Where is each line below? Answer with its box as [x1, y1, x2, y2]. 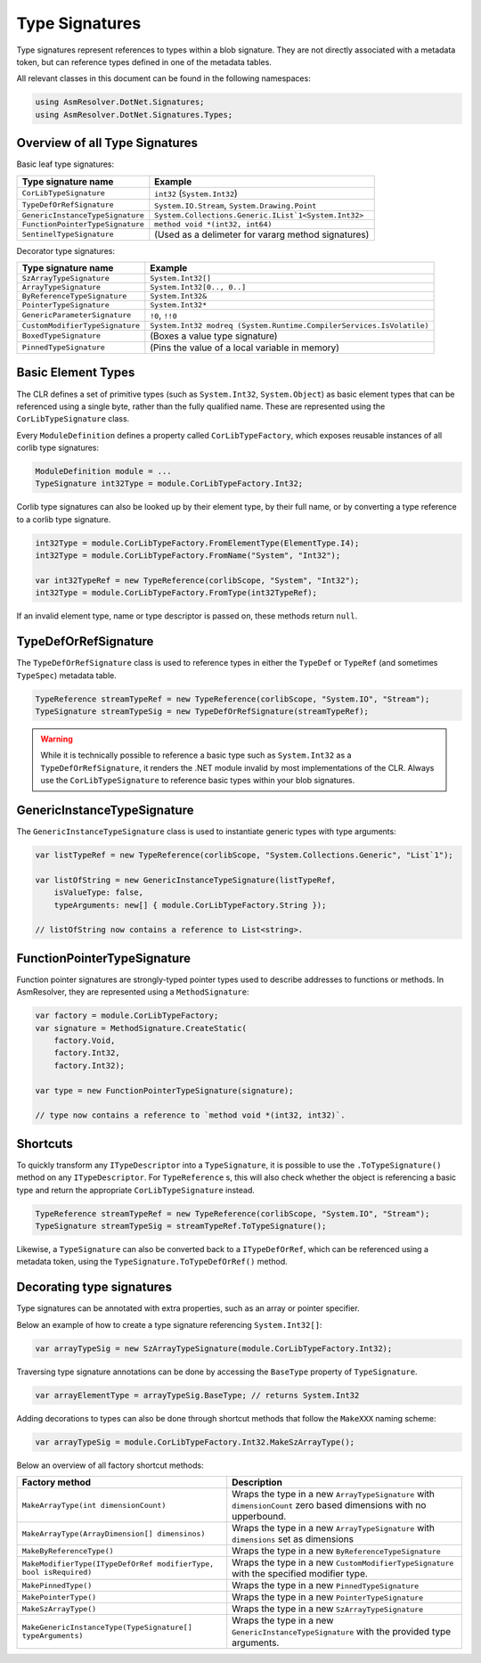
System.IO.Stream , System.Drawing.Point [154, 199, 317, 211]
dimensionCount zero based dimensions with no [232, 1499, 427, 1511]
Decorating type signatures [16, 1280, 173, 1295]
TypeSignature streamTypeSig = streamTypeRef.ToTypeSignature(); [35, 1221, 327, 1232]
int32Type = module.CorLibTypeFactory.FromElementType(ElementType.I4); [35, 537, 360, 548]
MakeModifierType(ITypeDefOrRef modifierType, [21, 1560, 215, 1569]
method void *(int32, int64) [154, 219, 273, 229]
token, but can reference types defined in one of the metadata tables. [16, 56, 272, 67]
